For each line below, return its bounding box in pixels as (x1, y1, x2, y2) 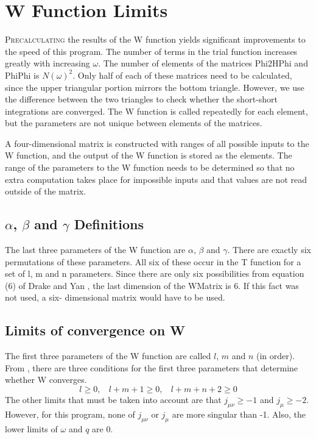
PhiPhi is (5, 68, 40, 81)
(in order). (256, 349, 295, 362)
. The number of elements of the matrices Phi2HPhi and (98, 57, 308, 70)
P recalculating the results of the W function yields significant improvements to (5, 33, 306, 46)
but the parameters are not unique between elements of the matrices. (5, 116, 262, 129)
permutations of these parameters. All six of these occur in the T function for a (5, 255, 301, 268)
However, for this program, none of (5, 407, 135, 420)
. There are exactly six (227, 243, 311, 256)
